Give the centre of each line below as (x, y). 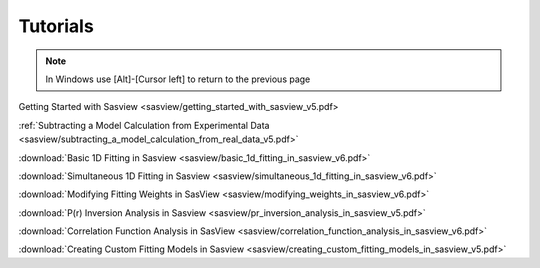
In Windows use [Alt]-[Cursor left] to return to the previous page (178, 79)
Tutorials (56, 26)
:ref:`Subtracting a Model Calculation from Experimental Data (144, 125)
